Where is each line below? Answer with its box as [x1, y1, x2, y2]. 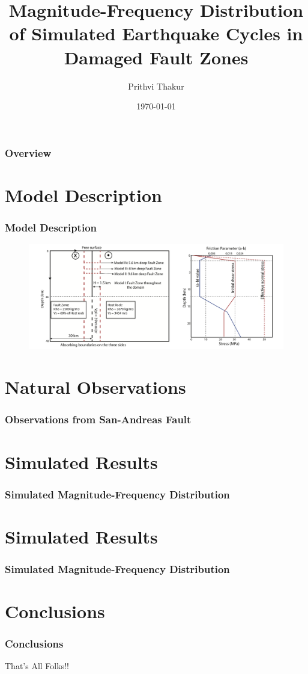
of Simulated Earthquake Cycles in [9, 21, 303, 46]
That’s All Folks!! [5, 660, 69, 672]
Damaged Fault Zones [64, 44, 249, 69]
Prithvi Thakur [128, 79, 184, 92]
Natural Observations [5, 375, 186, 399]
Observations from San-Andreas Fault [5, 412, 192, 427]
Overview [5, 145, 52, 160]
